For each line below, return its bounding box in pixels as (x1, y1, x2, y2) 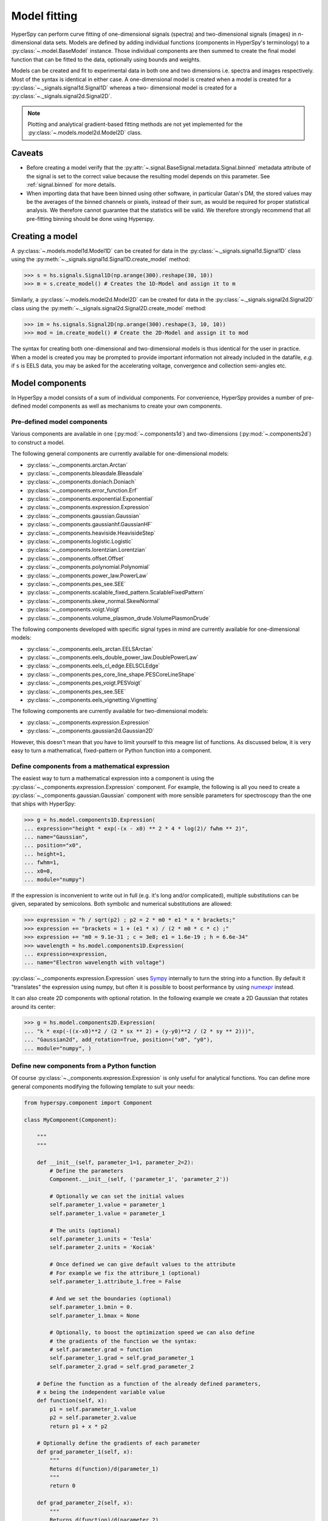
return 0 (49, 1482, 76, 1489)
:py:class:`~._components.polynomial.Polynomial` (26, 563, 151, 571)
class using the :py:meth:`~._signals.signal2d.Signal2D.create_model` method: (11, 304, 207, 312)
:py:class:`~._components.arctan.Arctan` (26, 461, 128, 468)
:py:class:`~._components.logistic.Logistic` (26, 538, 134, 545)
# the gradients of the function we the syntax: (49, 1337, 197, 1345)
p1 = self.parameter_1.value (49, 1405, 137, 1413)
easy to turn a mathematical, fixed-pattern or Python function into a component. (11, 747, 212, 754)
